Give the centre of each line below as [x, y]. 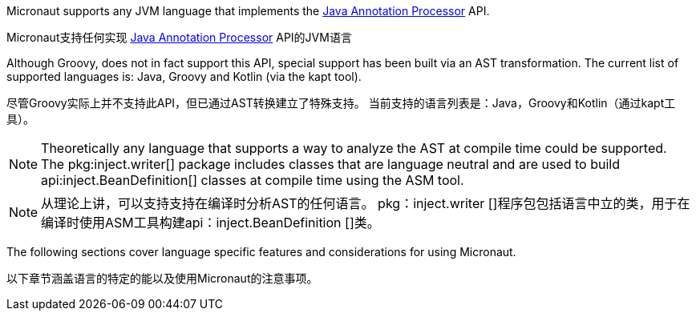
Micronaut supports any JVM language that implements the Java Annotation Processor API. [248, 11]
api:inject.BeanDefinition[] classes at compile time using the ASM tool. [253, 180]
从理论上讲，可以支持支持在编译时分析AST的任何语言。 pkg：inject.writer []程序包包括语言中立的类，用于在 [366, 203]
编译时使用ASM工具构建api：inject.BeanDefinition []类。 [210, 223]
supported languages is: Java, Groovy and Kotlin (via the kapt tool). [184, 76]
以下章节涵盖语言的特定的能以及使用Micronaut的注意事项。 [162, 278]
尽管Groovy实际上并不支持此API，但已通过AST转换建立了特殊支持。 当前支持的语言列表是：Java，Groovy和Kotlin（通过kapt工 [341, 103]
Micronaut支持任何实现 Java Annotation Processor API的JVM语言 [179, 37]
